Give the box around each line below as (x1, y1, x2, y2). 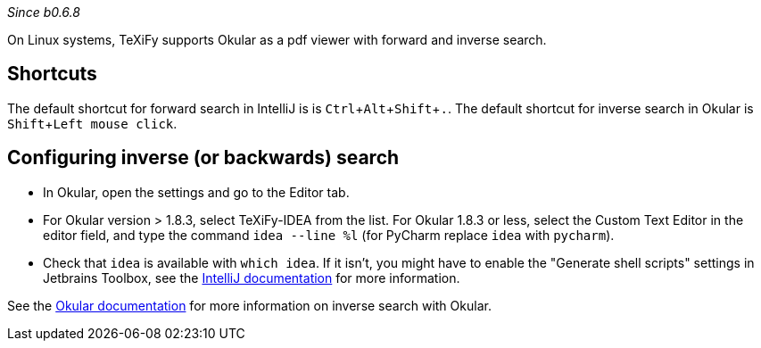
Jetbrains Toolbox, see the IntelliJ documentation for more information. (43, 269, 460, 286)
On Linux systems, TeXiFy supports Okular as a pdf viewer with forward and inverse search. (7, 32, 547, 47)
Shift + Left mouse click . (7, 115, 178, 131)
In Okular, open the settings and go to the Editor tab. (43, 184, 350, 200)
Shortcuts (7, 62, 97, 86)
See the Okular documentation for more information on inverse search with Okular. (7, 297, 492, 313)
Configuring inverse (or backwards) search (7, 146, 400, 170)
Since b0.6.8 (7, 4, 80, 20)
